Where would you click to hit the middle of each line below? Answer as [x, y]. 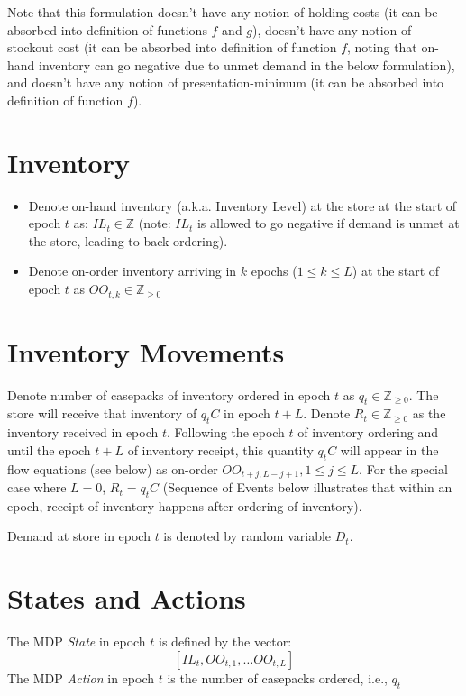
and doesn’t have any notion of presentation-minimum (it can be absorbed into [226, 82]
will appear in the [389, 449]
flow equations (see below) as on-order [113, 468]
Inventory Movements [146, 351]
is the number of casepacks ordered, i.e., [277, 678]
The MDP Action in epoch [81, 678]
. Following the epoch [226, 432]
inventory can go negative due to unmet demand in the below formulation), [247, 64]
